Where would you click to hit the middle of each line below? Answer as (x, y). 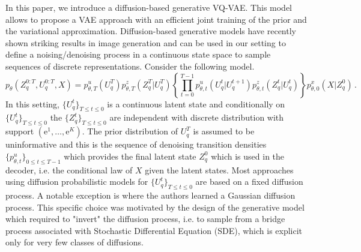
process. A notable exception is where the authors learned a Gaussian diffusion (150, 195)
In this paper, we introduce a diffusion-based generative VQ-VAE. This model (149, 7)
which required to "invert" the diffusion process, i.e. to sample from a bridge (145, 219)
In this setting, (32, 103)
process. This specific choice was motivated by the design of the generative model (155, 207)
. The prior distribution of (130, 131)
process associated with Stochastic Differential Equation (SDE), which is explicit (154, 230)
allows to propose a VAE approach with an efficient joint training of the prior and (156, 19)
